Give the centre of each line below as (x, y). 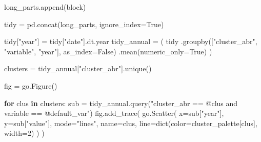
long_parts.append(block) (45, 7)
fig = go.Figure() (31, 85)
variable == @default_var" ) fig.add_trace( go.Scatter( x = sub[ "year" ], (114, 113)
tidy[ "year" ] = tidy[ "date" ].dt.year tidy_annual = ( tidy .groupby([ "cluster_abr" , (131, 41)
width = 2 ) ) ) (24, 133)
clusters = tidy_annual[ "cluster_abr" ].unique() (78, 68)
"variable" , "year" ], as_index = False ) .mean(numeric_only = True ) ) (108, 51)
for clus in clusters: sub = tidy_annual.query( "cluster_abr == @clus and (121, 103)
